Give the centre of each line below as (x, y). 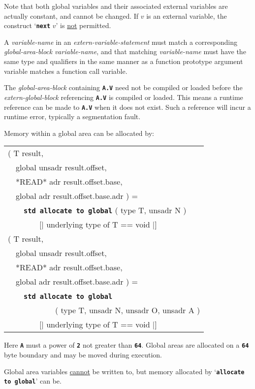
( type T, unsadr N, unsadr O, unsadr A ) (128, 310)
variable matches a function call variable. (66, 71)
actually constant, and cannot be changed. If (71, 16)
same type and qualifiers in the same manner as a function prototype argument (124, 61)
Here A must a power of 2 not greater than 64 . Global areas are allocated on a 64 (127, 345)
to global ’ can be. (33, 381)
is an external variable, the (187, 16)
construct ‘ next (27, 25)
